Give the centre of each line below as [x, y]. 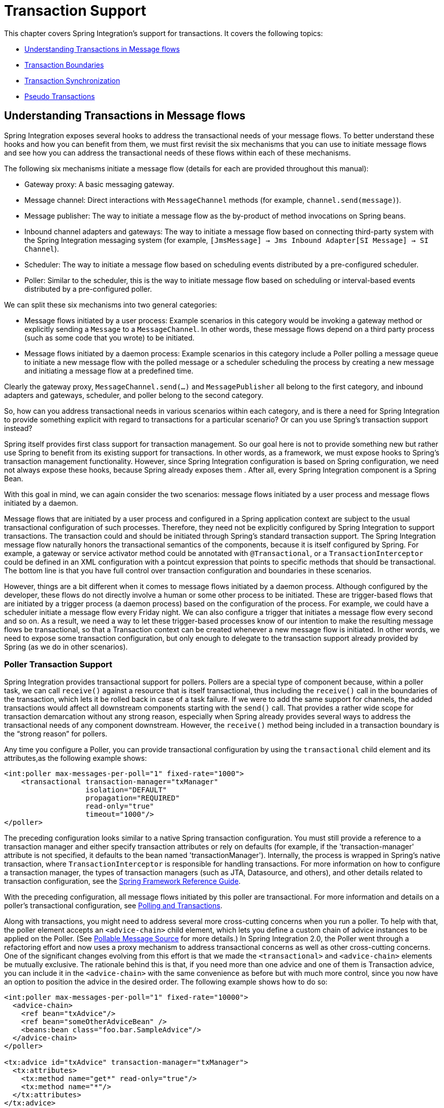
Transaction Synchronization [72, 80]
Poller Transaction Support [58, 664]
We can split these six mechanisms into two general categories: [111, 304]
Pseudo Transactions [60, 96]
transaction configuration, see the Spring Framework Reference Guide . [122, 881]
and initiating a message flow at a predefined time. [109, 371]
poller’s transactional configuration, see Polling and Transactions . [113, 906]
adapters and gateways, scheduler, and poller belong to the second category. [134, 395]
